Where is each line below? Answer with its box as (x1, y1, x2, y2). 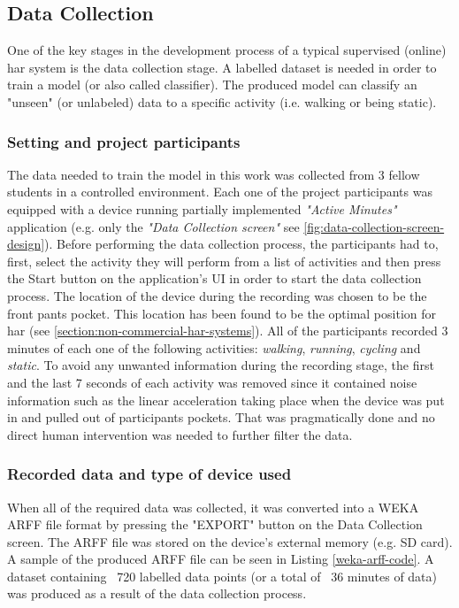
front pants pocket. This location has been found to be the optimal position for (7, 304, 436, 322)
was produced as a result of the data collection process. (7, 584, 307, 603)
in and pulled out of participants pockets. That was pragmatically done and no (7, 408, 435, 427)
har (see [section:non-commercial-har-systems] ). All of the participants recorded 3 (7, 321, 448, 340)
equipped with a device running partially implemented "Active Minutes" (7, 199, 397, 218)
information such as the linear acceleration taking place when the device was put (7, 390, 445, 409)
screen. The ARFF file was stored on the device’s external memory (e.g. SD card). (7, 532, 453, 550)
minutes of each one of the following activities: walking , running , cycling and (7, 338, 421, 357)
